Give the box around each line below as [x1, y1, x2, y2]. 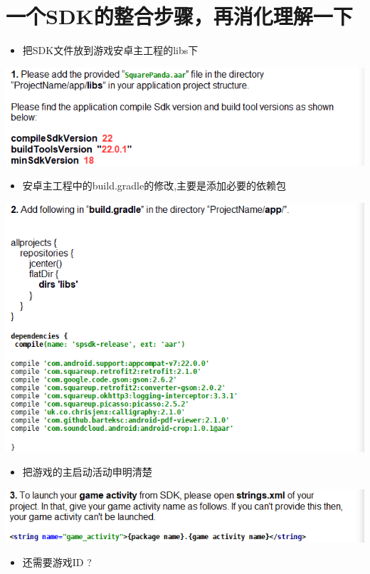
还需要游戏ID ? [22, 555, 92, 570]
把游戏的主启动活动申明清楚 [22, 464, 152, 479]
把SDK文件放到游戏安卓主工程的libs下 [22, 43, 199, 58]
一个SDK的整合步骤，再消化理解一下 [6, 1, 353, 31]
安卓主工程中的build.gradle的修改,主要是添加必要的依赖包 [22, 178, 287, 193]
